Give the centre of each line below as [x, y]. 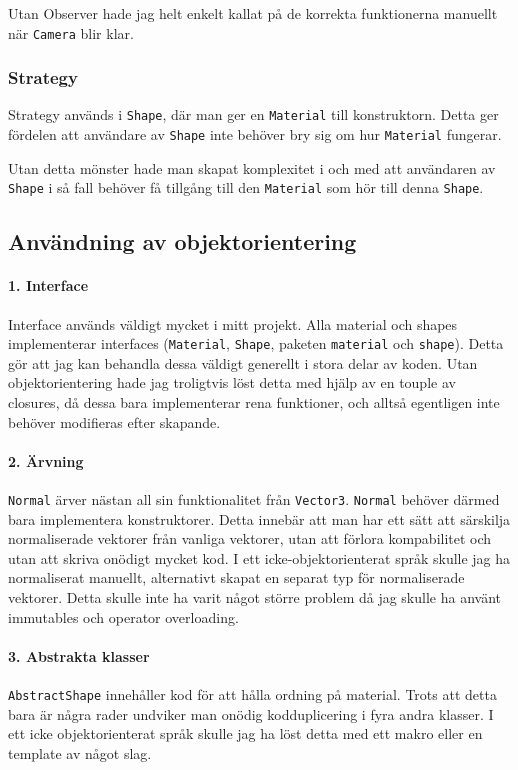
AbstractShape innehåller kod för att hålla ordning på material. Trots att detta [252, 694]
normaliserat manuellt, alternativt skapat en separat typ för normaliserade [236, 577]
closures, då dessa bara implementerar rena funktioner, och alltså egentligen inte [254, 402]
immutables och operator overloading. [123, 616]
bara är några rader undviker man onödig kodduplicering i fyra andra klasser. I [251, 713]
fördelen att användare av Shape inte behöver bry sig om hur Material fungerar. [255, 134]
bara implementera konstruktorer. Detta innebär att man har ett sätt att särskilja [259, 518]
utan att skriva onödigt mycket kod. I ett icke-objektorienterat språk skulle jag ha [259, 557]
